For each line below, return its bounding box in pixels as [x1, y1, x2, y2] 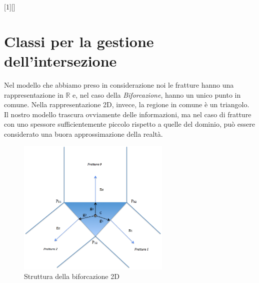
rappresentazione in [4, 89, 63, 100]
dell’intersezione [4, 50, 117, 71]
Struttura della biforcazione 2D [24, 271, 119, 281]
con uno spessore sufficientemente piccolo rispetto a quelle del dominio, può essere [4, 119, 255, 129]
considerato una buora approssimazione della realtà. [4, 128, 163, 139]
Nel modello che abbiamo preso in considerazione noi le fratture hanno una [4, 79, 234, 90]
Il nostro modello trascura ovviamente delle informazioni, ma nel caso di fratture [4, 109, 251, 119]
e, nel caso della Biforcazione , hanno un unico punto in [72, 89, 241, 100]
